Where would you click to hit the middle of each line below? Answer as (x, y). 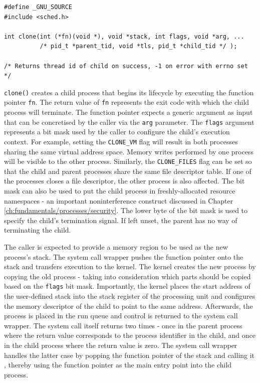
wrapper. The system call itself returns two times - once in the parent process (123, 325)
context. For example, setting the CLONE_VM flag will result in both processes (121, 141)
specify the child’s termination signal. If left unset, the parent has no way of (121, 220)
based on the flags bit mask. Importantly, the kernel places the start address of (127, 286)
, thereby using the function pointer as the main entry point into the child (118, 365)
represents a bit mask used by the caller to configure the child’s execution (117, 132)
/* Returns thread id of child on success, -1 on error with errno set (126, 66)
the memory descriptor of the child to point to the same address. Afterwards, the (128, 306)
